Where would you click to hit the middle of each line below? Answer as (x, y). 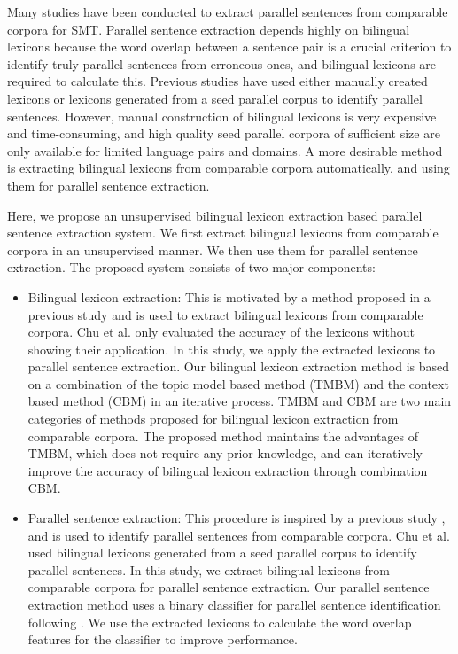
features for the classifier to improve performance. (163, 639)
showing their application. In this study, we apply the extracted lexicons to (232, 349)
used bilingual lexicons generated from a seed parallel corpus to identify (222, 553)
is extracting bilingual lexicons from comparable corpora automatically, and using (229, 168)
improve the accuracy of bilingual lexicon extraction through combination (228, 470)
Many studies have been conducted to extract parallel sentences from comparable (228, 12)
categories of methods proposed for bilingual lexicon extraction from (213, 419)
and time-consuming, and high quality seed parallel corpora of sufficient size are (224, 133)
